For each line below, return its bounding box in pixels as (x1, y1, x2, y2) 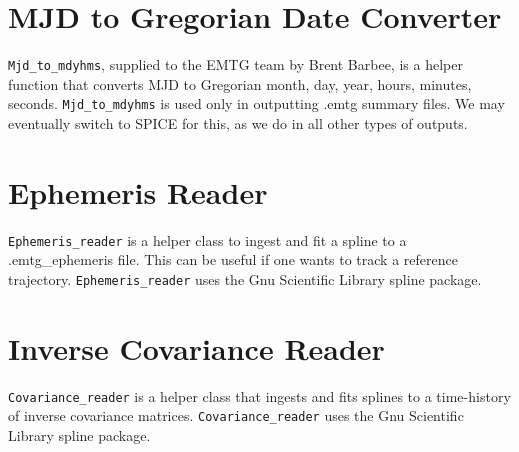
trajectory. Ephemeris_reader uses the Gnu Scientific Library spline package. (8, 269, 482, 289)
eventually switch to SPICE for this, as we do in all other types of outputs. (8, 113, 468, 134)
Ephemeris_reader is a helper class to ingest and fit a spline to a (8, 229, 407, 250)
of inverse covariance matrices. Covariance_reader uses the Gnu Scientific (8, 405, 464, 426)
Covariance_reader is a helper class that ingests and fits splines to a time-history (8, 385, 511, 406)
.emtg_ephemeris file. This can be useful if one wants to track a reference (8, 249, 458, 270)
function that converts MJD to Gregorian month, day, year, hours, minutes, (8, 73, 472, 94)
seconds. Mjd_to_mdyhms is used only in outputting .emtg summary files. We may (8, 93, 505, 114)
